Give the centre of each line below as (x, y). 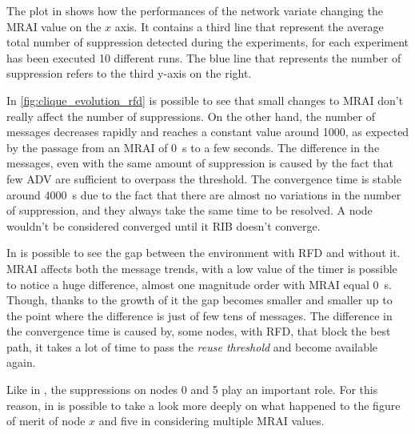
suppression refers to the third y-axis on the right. (129, 73)
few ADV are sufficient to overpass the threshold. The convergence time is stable (204, 178)
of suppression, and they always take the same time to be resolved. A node (190, 210)
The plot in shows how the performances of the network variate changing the (195, 10)
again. (21, 362)
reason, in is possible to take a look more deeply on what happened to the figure (204, 405)
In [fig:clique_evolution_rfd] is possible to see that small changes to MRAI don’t (205, 100)
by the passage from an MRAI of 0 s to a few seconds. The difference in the (193, 147)
